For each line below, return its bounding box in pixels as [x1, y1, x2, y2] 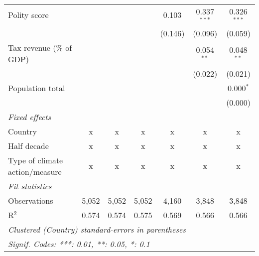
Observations [8, 194, 53, 206]
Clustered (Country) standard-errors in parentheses [8, 223, 186, 235]
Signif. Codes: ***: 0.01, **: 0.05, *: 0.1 [8, 238, 150, 250]
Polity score [8, 9, 49, 21]
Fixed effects [8, 111, 51, 123]
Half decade [8, 139, 49, 151]
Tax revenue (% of [8, 41, 72, 53]
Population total [8, 82, 65, 94]
